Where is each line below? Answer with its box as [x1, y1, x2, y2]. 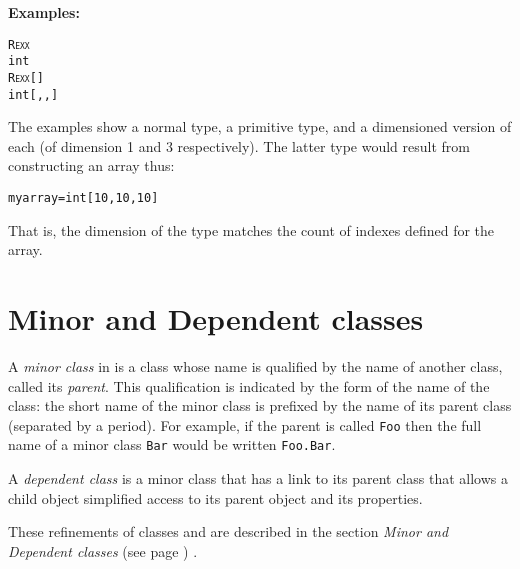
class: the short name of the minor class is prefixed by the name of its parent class [8, 395, 512, 416]
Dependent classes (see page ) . [8, 540, 198, 561]
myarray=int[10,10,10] [8, 191, 159, 205]
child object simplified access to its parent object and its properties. [8, 487, 423, 508]
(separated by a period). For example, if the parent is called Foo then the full [8, 414, 482, 435]
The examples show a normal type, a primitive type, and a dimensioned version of [8, 116, 512, 137]
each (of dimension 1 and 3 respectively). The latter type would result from [8, 135, 470, 156]
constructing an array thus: [8, 155, 175, 176]
